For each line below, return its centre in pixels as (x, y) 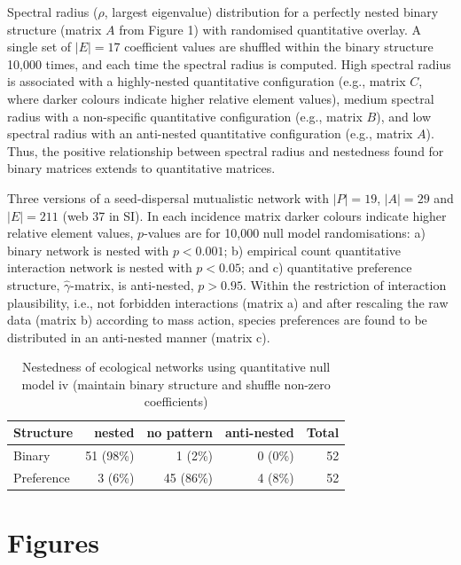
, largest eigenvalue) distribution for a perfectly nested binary (271, 12)
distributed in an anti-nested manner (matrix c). (139, 337)
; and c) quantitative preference (326, 267)
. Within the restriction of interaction (344, 284)
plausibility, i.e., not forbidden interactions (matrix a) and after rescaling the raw (228, 302)
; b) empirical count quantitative (313, 250)
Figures (53, 542)
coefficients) (176, 401)
